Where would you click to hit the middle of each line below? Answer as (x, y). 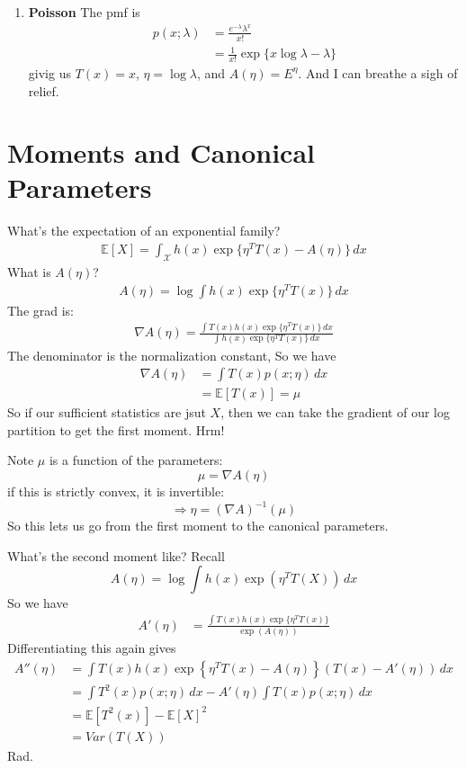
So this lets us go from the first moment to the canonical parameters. (198, 526)
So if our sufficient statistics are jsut (107, 412)
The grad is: (41, 310)
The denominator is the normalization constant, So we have (172, 355)
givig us (49, 72)
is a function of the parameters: (136, 460)
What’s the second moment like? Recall (116, 555)
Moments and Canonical (161, 152)
